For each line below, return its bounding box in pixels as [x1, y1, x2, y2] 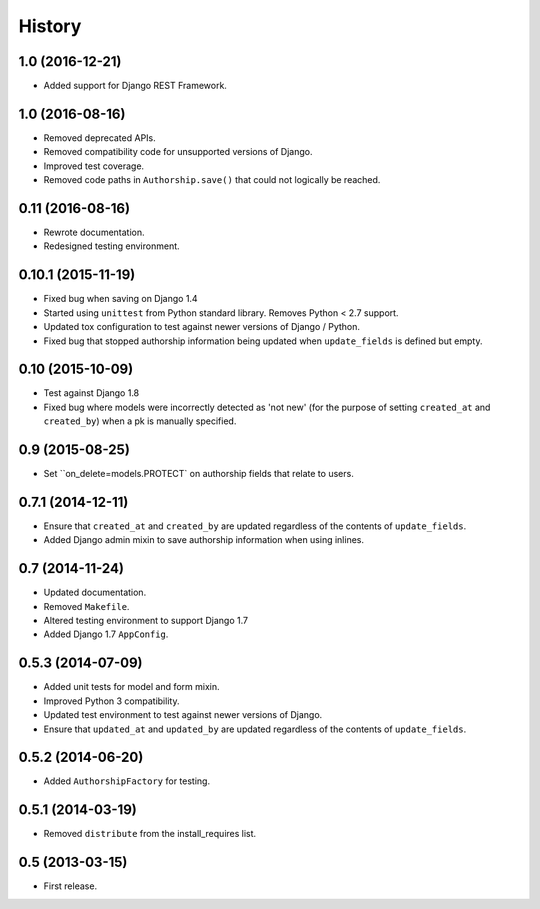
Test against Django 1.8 [43, 387, 140, 399]
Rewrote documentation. [43, 226, 145, 239]
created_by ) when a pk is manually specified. [43, 415, 237, 427]
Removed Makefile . [43, 600, 130, 612]
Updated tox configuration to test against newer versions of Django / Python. [43, 321, 360, 333]
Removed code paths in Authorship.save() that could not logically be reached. [43, 174, 381, 186]
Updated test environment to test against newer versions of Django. [43, 709, 323, 721]
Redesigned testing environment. [43, 240, 180, 252]
